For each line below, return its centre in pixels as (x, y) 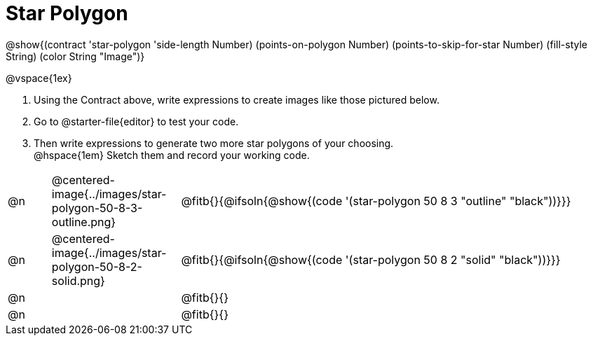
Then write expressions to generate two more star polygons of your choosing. (214, 143)
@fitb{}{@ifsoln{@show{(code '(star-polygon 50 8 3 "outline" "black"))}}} (376, 201)
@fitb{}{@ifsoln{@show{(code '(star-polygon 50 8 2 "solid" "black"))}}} (371, 259)
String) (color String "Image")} (75, 56)
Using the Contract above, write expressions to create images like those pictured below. (237, 99)
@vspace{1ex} (39, 78)
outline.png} (84, 222)
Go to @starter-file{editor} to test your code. (136, 121)
